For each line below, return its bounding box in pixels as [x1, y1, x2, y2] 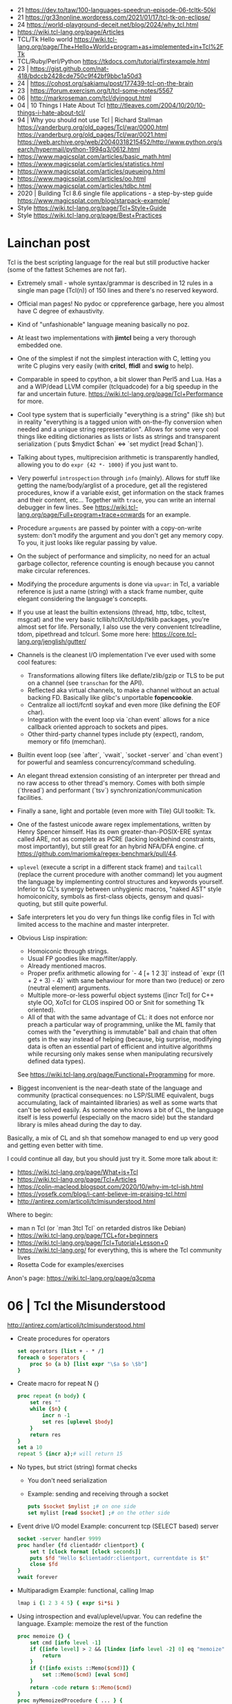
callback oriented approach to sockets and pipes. [27, 723, 168, 731]
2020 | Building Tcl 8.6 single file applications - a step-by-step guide [17, 189, 213, 197]
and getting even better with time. [7, 1141, 104, 1149]
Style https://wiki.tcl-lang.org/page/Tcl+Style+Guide [17, 204, 167, 212]
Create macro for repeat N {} [17, 1380, 99, 1388]
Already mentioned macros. [27, 961, 107, 970]
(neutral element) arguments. [27, 983, 110, 992]
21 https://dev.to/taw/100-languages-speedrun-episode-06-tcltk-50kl [17, 6, 216, 14]
